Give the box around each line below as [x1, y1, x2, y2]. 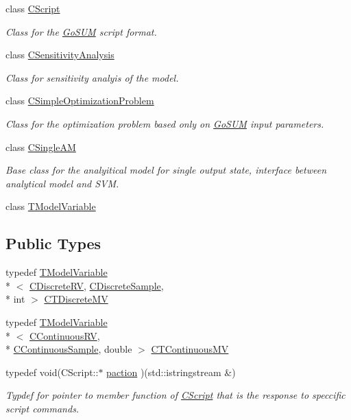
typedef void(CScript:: [5, 364, 99, 379]
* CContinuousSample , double [5, 342, 132, 356]
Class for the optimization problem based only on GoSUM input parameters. [5, 116, 324, 130]
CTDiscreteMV [44, 292, 108, 306]
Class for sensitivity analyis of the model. [5, 70, 179, 84]
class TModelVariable [5, 199, 96, 213]
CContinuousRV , [29, 328, 100, 342]
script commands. [5, 401, 80, 415]
